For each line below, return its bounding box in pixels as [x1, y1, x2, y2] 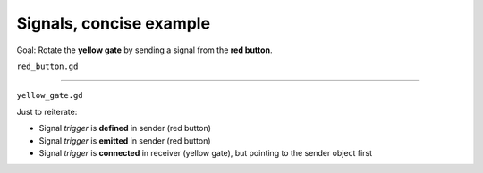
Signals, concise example [16, 13, 210, 33]
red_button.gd [16, 61, 79, 71]
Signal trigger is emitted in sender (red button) [38, 135, 211, 146]
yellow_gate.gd [16, 90, 84, 101]
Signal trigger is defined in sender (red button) [38, 123, 212, 134]
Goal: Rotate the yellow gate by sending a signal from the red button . [16, 45, 273, 55]
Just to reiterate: [16, 106, 78, 117]
